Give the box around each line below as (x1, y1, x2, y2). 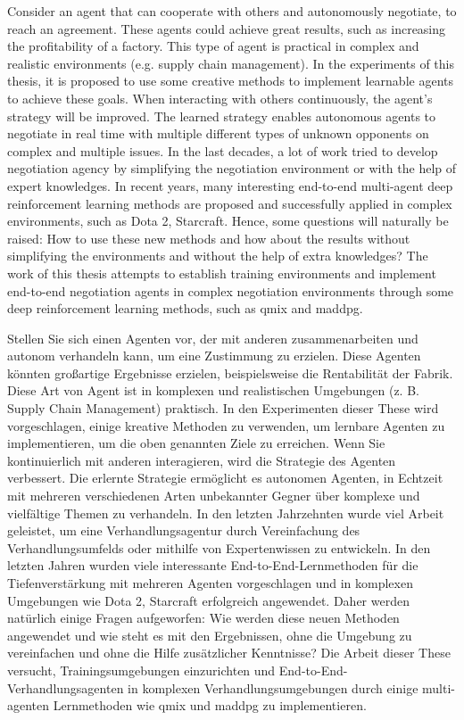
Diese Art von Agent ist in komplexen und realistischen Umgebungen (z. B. (7, 381, 419, 400)
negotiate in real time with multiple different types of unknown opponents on (7, 124, 429, 143)
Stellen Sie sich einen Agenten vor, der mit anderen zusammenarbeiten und (7, 328, 418, 347)
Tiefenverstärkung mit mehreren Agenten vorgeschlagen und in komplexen (7, 574, 413, 592)
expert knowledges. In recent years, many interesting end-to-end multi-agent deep (7, 176, 453, 194)
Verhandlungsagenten (7, 678, 124, 697)
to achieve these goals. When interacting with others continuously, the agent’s (7, 88, 433, 107)
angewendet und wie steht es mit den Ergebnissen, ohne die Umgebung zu (7, 625, 412, 644)
